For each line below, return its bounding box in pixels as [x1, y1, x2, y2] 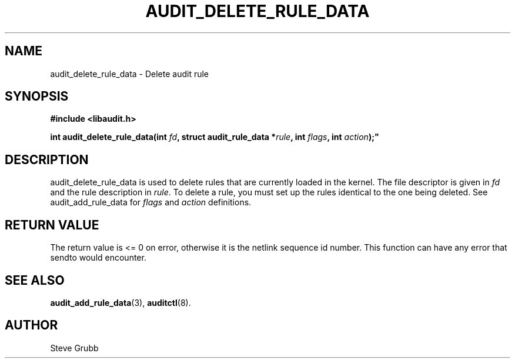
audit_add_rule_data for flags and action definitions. [50, 197, 252, 208]
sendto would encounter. [50, 252, 146, 263]
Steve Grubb [50, 342, 99, 353]
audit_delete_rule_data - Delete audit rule [50, 68, 209, 79]
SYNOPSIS [5, 89, 69, 104]
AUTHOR [5, 318, 58, 333]
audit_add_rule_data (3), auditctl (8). [50, 297, 191, 308]
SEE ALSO [5, 272, 65, 288]
